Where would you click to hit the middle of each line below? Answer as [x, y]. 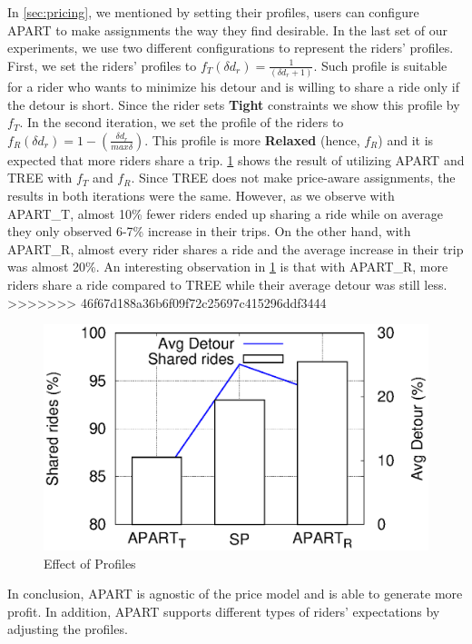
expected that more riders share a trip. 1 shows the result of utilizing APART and [236, 159]
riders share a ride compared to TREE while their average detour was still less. [227, 285]
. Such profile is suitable [380, 65]
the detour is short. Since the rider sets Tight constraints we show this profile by [234, 104]
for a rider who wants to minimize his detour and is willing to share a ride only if [233, 87]
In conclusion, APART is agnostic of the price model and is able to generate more [235, 594]
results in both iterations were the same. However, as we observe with [201, 196]
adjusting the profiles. [68, 629]
